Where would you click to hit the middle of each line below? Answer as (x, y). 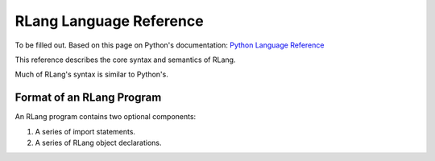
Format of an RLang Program (88, 98)
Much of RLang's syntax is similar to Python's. (91, 74)
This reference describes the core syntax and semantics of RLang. (125, 60)
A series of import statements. (85, 131)
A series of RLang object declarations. (98, 143)
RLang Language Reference (110, 21)
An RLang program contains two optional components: (106, 117)
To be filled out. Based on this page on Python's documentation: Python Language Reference (170, 45)
